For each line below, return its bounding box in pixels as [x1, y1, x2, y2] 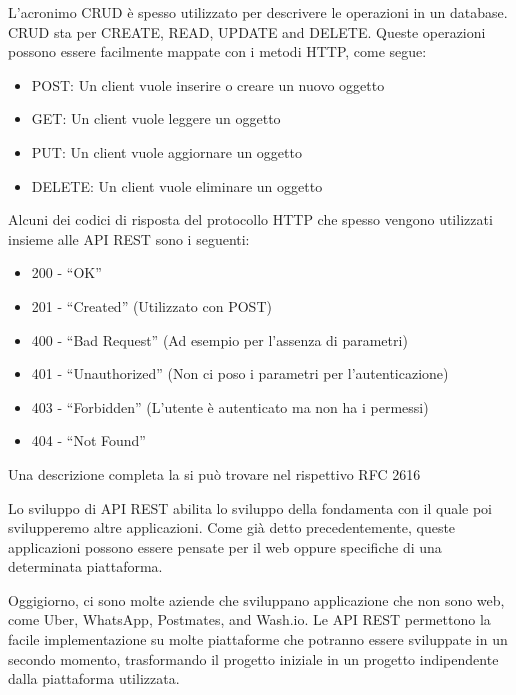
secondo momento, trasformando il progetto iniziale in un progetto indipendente [8, 648, 499, 669]
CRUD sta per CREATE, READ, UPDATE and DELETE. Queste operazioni [8, 21, 486, 42]
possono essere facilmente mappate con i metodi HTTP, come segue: [8, 41, 427, 62]
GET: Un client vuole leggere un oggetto [31, 108, 281, 129]
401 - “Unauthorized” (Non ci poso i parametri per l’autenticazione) [31, 363, 449, 384]
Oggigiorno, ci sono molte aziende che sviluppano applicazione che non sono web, [8, 589, 505, 610]
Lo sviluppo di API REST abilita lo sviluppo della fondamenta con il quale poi [8, 497, 493, 518]
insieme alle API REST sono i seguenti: [8, 228, 250, 249]
